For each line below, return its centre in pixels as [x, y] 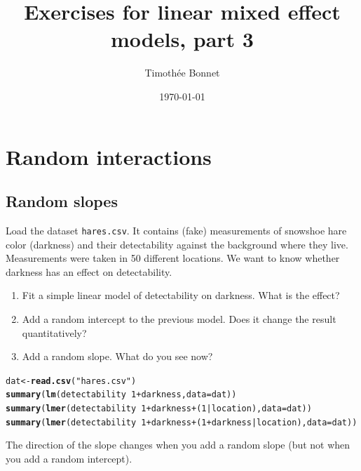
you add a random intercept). [69, 458]
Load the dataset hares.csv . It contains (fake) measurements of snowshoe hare [176, 230]
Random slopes [62, 201]
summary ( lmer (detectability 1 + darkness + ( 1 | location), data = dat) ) [159, 409]
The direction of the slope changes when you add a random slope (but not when [178, 445]
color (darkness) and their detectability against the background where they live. [177, 244]
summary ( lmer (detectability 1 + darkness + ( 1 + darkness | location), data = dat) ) [182, 422]
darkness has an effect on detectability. [89, 271]
